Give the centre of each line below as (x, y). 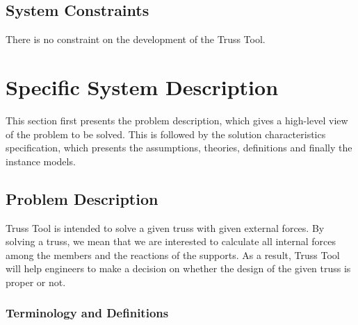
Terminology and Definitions (87, 313)
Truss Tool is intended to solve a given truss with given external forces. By (165, 227)
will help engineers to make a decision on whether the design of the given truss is (178, 268)
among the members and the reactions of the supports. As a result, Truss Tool (173, 255)
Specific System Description (142, 86)
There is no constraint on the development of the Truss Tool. (136, 39)
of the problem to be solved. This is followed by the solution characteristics (166, 134)
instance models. (41, 161)
